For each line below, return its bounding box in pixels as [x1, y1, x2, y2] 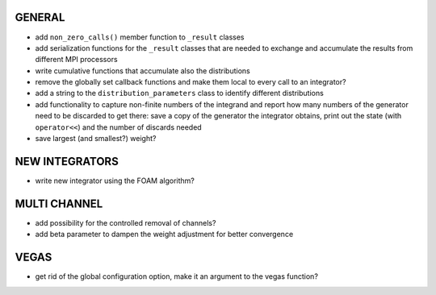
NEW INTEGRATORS [15, 154, 119, 168]
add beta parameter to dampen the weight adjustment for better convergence [35, 230, 294, 239]
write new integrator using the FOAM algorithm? [35, 176, 195, 185]
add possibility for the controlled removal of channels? [35, 218, 216, 227]
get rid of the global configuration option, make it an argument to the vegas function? [35, 272, 319, 281]
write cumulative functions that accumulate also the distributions [35, 65, 250, 76]
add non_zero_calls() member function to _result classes [35, 32, 245, 42]
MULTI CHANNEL [15, 197, 103, 210]
